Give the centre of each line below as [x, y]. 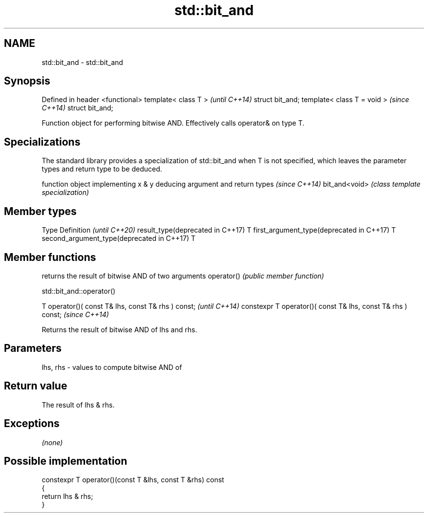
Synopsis [27, 81]
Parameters [33, 348]
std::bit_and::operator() [79, 291]
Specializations [42, 142]
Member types [40, 211]
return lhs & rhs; [67, 496]
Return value [36, 386]
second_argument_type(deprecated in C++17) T [119, 238]
